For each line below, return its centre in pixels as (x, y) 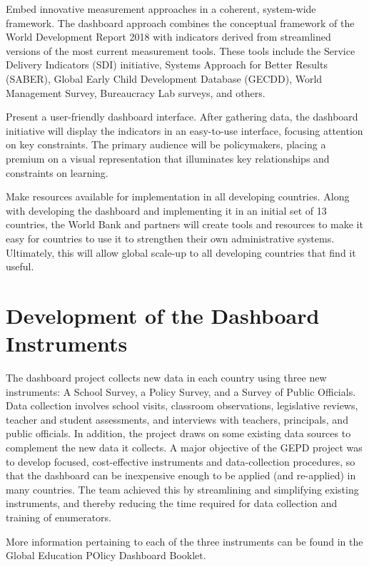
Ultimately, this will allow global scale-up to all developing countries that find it (181, 252)
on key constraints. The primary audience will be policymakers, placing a (166, 144)
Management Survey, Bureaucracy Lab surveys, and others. (136, 92)
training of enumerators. (59, 517)
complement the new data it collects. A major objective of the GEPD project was (184, 447)
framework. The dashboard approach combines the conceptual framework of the (180, 22)
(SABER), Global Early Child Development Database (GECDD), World (164, 78)
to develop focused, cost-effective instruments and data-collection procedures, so (181, 461)
